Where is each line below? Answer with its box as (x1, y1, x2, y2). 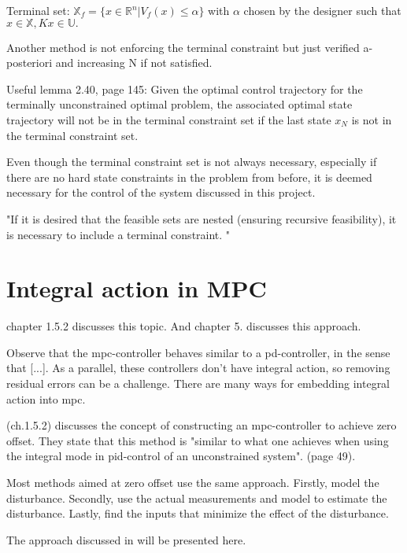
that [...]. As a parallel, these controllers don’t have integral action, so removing (6, 359, 390, 376)
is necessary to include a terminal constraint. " (6, 226, 231, 242)
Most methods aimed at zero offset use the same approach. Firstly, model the (6, 474, 379, 490)
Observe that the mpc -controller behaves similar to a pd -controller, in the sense (6, 344, 390, 360)
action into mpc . (6, 390, 86, 407)
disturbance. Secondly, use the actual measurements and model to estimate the (6, 489, 387, 506)
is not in (351, 111, 392, 127)
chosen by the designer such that (243, 2, 401, 18)
